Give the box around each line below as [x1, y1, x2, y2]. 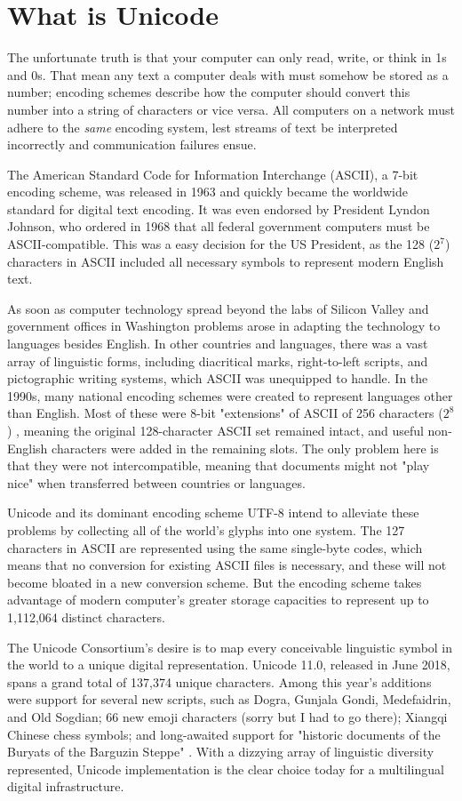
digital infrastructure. [7, 777, 124, 796]
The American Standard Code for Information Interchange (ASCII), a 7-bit [7, 164, 418, 183]
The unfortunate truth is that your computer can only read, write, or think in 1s [7, 48, 447, 67]
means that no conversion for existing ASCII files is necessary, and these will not [7, 556, 447, 574]
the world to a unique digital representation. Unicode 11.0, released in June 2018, [7, 655, 450, 674]
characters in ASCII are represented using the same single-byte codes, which [7, 538, 423, 557]
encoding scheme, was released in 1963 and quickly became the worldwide [7, 182, 408, 201]
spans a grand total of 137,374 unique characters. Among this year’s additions [7, 672, 432, 691]
